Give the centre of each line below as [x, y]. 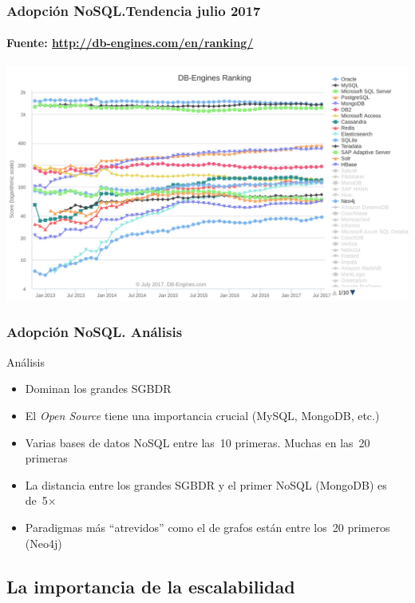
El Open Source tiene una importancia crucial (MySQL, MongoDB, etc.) [202, 415]
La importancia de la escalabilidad [151, 586]
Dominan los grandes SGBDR [98, 389]
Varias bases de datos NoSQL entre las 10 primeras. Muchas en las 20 [198, 442]
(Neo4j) [43, 543]
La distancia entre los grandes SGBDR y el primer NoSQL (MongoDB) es [206, 484]
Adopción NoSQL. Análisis [95, 332]
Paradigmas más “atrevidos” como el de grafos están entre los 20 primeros [207, 527]
